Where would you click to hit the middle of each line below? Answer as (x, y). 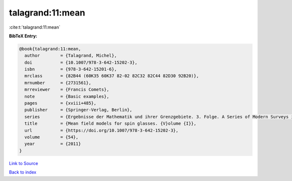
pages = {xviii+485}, (61, 103)
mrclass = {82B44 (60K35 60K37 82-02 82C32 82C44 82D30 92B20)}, (112, 76)
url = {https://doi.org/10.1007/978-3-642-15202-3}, (101, 130)
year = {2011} (53, 144)
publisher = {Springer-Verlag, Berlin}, (78, 110)
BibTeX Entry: (23, 36)
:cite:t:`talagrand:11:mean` (35, 27)
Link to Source (24, 163)
